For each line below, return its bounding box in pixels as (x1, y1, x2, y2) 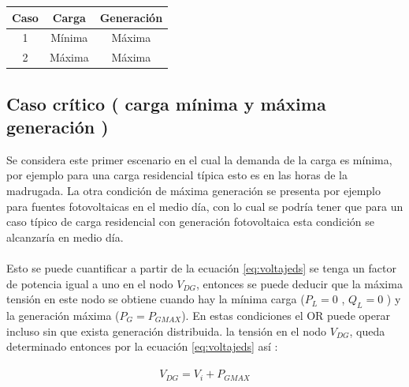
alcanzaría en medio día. (6, 228, 124, 245)
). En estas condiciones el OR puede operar (181, 307, 390, 324)
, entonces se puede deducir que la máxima (196, 275, 403, 291)
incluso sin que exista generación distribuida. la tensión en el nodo (6, 322, 327, 339)
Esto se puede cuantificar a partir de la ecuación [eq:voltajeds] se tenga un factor (6, 260, 396, 276)
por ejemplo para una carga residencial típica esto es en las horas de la (6, 167, 348, 183)
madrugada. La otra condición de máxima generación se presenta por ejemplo (6, 182, 381, 199)
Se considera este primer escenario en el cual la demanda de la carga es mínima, (6, 151, 392, 167)
